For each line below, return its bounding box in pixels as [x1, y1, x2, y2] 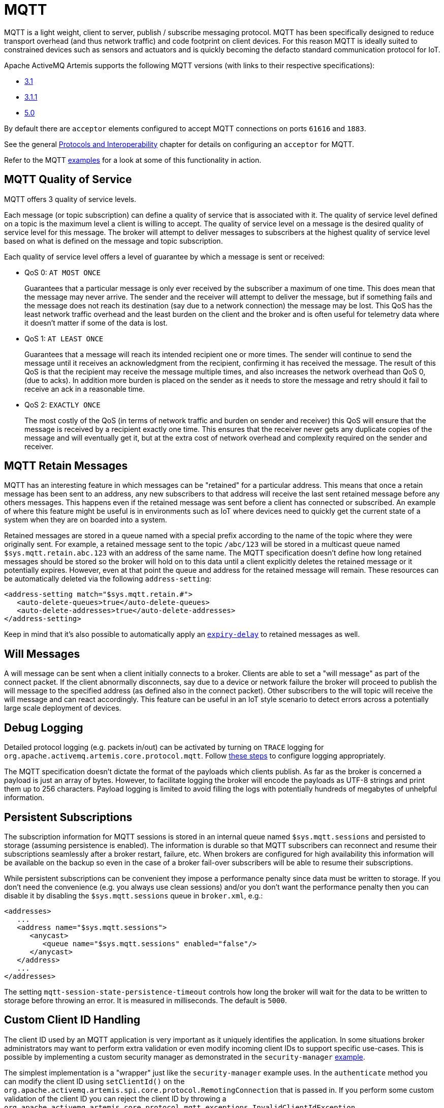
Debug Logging [4, 721, 83, 734]
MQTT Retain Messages [4, 459, 128, 473]
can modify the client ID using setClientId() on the [4, 1076, 185, 1086]
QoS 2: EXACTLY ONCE [24, 400, 101, 409]
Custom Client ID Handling [4, 1013, 140, 1027]
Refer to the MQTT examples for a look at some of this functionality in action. [4, 155, 262, 164]
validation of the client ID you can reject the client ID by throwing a [4, 1094, 227, 1103]
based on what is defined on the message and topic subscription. [4, 236, 223, 245]
